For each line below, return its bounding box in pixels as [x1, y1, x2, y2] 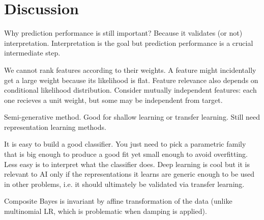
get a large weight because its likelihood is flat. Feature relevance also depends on [4, 74, 258, 85]
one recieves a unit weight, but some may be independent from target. [4, 94, 223, 105]
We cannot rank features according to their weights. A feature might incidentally [4, 64, 256, 75]
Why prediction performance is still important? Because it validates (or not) [4, 28, 243, 38]
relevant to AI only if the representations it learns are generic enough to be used [4, 169, 255, 179]
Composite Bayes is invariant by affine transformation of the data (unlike [4, 196, 232, 206]
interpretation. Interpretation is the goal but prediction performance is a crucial [4, 37, 253, 48]
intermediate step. [4, 47, 61, 58]
